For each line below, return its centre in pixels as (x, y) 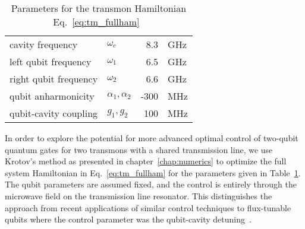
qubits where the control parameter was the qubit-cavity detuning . (128, 219)
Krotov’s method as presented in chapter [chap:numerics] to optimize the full (146, 161)
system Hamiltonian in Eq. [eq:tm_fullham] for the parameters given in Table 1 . (153, 172)
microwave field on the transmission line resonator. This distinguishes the (139, 195)
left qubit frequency (51, 61)
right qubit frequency (54, 79)
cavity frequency (44, 44)
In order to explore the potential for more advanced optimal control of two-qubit (152, 138)
